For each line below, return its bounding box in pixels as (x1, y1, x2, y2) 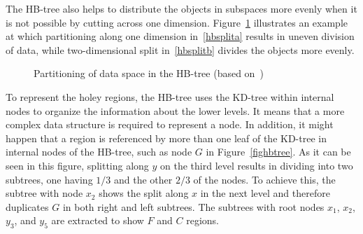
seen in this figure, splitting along (6, 158, 149, 172)
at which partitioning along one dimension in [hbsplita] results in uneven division (6, 29, 355, 43)
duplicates (6, 199, 49, 214)
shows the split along (99, 186, 189, 200)
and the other (113, 172, 173, 186)
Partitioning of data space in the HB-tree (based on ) (34, 66, 264, 81)
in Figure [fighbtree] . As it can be (206, 144, 351, 159)
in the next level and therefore (200, 186, 330, 200)
